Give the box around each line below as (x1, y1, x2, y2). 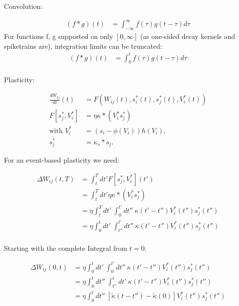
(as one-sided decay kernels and (140, 31, 235, 41)
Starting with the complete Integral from (4, 242, 128, 253)
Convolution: (4, 1, 43, 11)
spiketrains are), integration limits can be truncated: (4, 40, 162, 51)
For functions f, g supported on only (4, 31, 113, 41)
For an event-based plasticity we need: (4, 155, 119, 165)
